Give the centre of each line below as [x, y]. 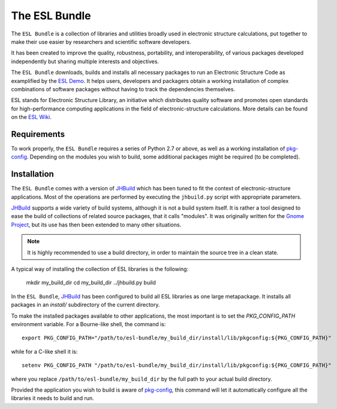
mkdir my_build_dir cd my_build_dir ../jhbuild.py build [91, 283]
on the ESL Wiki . [31, 117]
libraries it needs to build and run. [52, 398]
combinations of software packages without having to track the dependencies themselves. [123, 89]
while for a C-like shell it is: [44, 351]
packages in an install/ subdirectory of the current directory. [85, 305]
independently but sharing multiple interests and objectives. [85, 61]
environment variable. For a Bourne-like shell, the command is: [88, 324]
